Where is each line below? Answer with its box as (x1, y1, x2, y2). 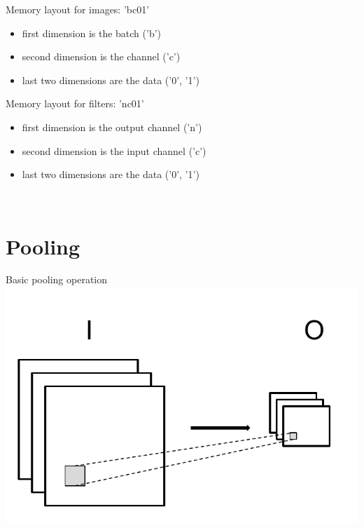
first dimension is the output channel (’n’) (22, 119, 202, 134)
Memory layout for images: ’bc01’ (6, 2, 150, 16)
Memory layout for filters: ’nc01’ (6, 96, 144, 111)
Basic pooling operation (6, 272, 107, 287)
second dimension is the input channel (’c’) (22, 143, 206, 158)
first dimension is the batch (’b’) (22, 25, 162, 40)
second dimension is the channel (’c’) (22, 49, 181, 64)
